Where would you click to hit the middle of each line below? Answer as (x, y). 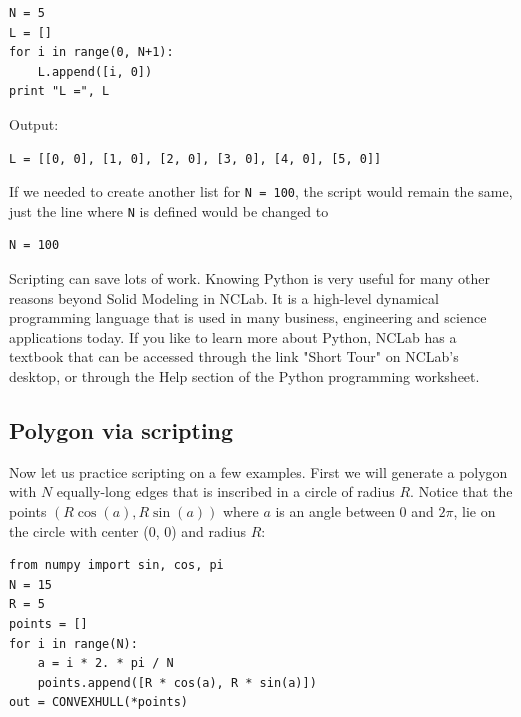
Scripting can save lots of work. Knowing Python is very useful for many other (249, 278)
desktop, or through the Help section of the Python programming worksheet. (244, 376)
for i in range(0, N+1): (91, 52)
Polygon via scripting (121, 430)
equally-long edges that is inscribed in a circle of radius (225, 491)
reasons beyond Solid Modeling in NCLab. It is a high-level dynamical (224, 297)
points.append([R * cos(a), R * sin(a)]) (177, 682)
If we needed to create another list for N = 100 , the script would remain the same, (261, 191)
